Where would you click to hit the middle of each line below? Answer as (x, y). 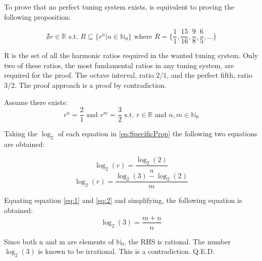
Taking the (21, 134)
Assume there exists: (36, 102)
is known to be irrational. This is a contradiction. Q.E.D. (126, 251)
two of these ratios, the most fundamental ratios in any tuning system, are (119, 65)
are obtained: (24, 144)
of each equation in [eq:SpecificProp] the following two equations (158, 134)
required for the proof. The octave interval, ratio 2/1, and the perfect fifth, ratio (128, 75)
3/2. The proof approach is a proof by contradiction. (85, 85)
